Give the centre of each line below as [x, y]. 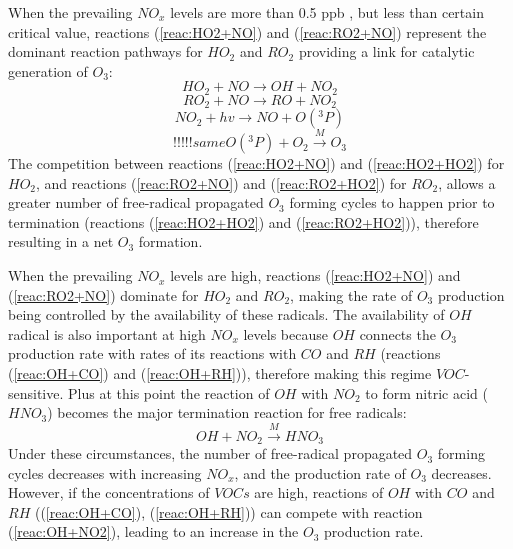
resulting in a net [61, 241]
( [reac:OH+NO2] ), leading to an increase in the [153, 531]
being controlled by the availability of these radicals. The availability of [226, 314]
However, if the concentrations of [109, 492]
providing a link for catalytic [386, 51]
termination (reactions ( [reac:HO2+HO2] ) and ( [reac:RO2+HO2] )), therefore [243, 221]
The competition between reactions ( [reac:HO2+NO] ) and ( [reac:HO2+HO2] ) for [256, 163]
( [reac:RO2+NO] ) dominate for [103, 294]
